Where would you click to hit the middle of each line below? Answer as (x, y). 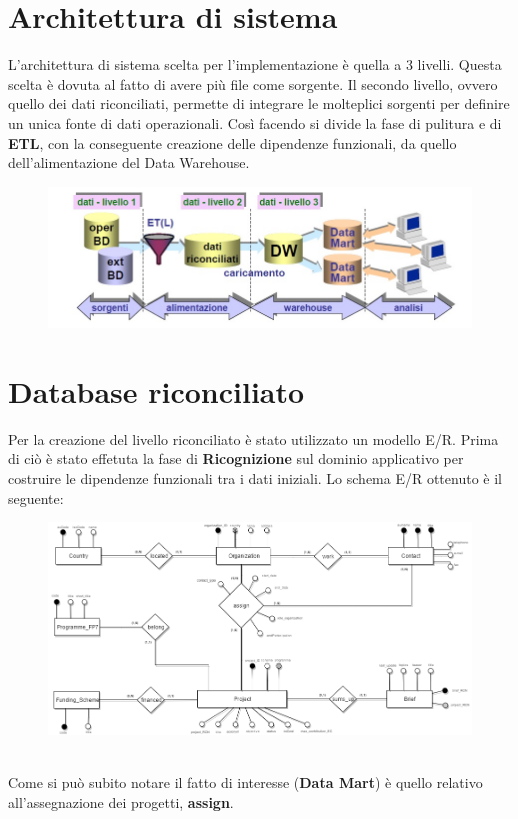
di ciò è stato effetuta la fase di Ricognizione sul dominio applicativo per (236, 458)
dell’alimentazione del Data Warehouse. (129, 162)
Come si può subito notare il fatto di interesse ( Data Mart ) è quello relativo (245, 781)
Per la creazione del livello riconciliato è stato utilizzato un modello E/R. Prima (253, 438)
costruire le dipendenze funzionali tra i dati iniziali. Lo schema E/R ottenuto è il (255, 477)
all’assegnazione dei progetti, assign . (121, 801)
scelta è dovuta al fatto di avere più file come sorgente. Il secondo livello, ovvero (253, 83)
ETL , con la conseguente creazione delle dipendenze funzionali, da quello (232, 142)
